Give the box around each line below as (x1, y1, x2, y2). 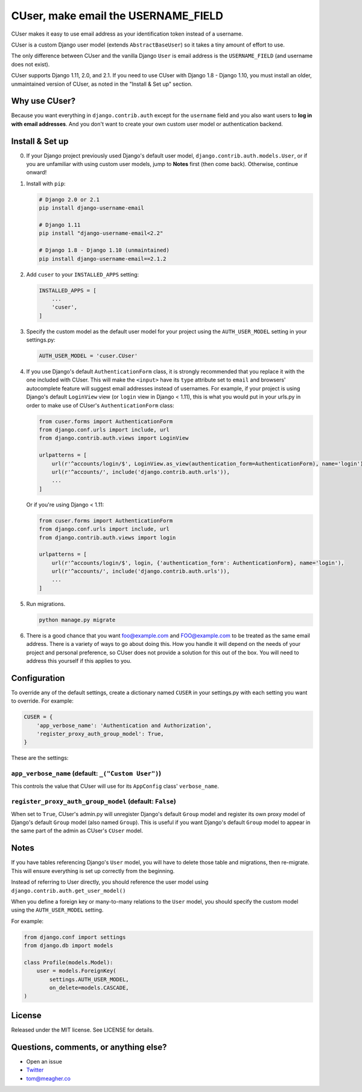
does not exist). (11, 60, 50, 68)
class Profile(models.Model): (24, 959, 113, 966)
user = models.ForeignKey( (36, 968, 117, 974)
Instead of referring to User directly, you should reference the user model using (11, 878, 209, 886)
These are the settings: (11, 755, 69, 762)
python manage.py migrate (39, 616, 116, 623)
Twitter (26, 1066, 44, 1074)
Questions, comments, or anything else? (11, 1042, 167, 1052)
